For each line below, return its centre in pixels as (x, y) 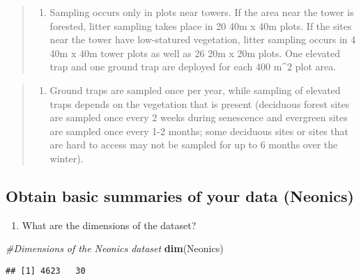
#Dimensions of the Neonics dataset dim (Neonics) (115, 248)
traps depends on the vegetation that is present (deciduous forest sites (200, 103)
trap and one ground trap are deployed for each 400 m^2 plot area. (193, 67)
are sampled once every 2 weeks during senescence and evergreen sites (199, 117)
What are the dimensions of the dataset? (109, 225)
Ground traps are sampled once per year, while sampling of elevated (195, 90)
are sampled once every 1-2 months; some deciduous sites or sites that (199, 131)
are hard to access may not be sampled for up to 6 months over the (194, 145)
